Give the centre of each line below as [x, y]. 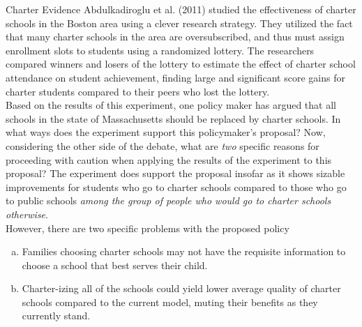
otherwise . [27, 214]
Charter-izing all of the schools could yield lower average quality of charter [181, 288]
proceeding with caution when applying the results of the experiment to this [169, 159]
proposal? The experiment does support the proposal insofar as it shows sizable [175, 173]
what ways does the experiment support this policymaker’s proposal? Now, [166, 132]
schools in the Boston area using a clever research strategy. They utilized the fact [179, 23]
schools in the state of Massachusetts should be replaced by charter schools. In [173, 118]
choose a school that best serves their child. [115, 265]
